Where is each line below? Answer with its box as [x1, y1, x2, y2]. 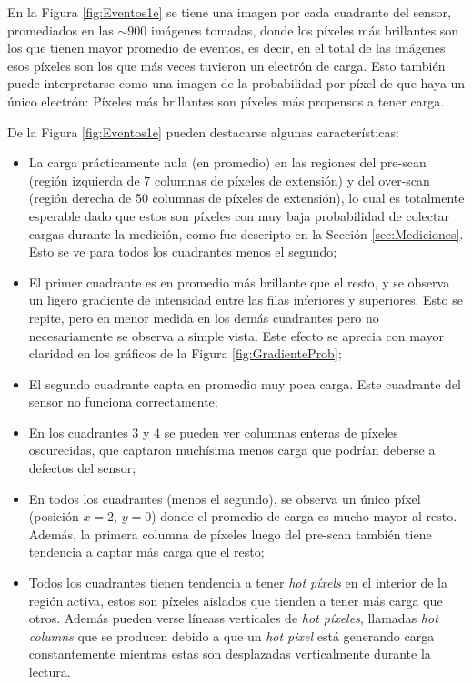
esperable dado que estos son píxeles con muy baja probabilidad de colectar [28, 206, 449, 225]
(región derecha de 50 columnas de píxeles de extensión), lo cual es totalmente [28, 188, 465, 207]
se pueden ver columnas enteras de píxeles [164, 422, 398, 441]
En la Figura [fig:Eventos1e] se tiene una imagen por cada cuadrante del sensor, [7, 3, 451, 21]
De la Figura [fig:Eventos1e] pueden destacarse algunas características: [7, 122, 399, 141]
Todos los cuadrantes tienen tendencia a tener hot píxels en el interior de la [28, 573, 447, 592]
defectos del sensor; [28, 458, 136, 478]
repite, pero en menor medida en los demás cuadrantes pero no [28, 307, 379, 327]
